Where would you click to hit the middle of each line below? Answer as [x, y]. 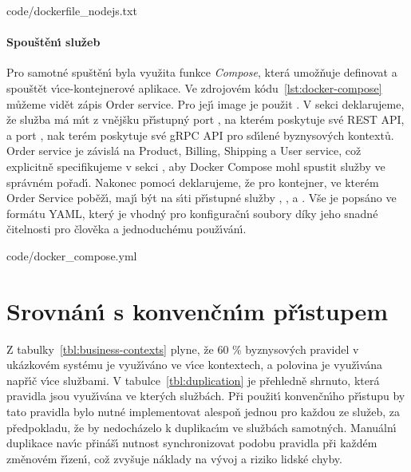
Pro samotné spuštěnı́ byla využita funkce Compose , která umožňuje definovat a [202, 72]
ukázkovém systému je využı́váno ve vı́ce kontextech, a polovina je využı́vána [195, 365]
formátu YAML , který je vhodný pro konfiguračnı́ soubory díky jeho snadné [192, 213]
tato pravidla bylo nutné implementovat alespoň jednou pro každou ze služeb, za [203, 412]
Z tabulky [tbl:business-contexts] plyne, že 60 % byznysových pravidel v [183, 349]
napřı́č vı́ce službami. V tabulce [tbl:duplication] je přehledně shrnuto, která [193, 380]
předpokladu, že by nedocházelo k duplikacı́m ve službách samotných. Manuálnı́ [202, 427]
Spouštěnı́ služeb [53, 42]
